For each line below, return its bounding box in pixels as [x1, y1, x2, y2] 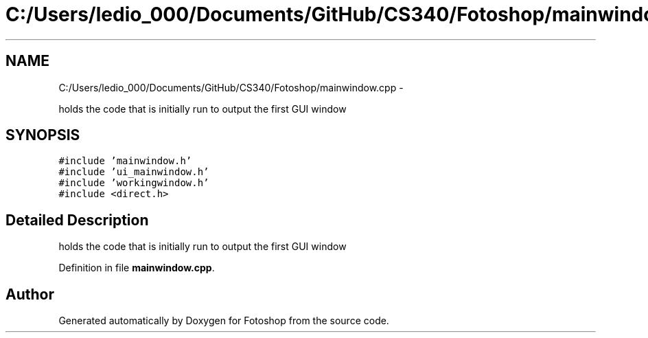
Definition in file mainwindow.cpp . [58, 262, 215, 274]
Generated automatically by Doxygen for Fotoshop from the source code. [58, 315, 389, 327]
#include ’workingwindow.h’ [58, 177, 209, 189]
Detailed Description [5, 211, 149, 229]
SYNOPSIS [5, 126, 80, 144]
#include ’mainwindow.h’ [58, 155, 192, 167]
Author [5, 285, 54, 303]
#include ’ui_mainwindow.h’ [58, 166, 209, 178]
